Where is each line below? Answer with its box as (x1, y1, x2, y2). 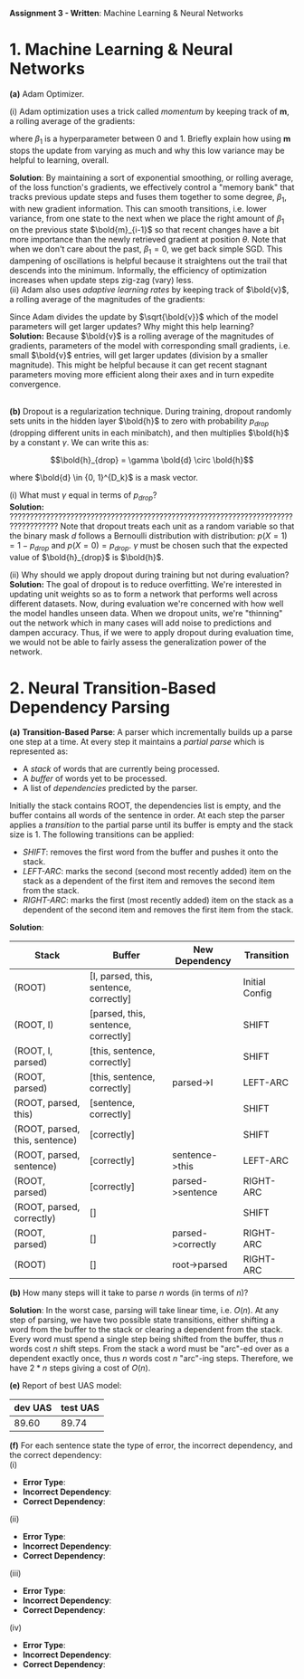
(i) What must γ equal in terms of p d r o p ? (9, 489, 157, 502)
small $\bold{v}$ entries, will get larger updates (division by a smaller (9, 350, 269, 361)
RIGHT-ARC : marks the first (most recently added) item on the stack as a (22, 895, 294, 906)
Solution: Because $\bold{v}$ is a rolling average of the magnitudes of (9, 330, 274, 342)
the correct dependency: (9, 1450, 102, 1461)
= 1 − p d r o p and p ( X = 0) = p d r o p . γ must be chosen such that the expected (9, 539, 288, 553)
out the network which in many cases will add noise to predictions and (9, 617, 272, 628)
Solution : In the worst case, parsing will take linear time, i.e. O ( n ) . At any (9, 1305, 279, 1316)
